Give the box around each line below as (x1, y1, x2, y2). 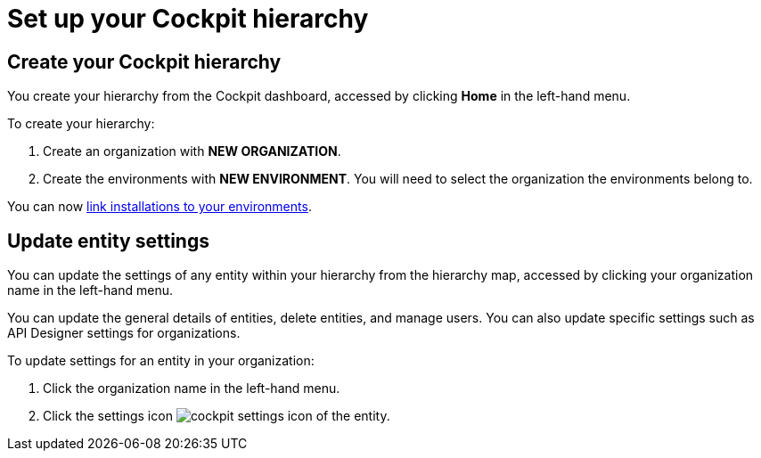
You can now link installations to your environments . (7, 199, 312, 215)
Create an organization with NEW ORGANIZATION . (43, 143, 341, 159)
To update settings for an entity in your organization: (7, 353, 315, 369)
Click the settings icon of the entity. (43, 408, 390, 424)
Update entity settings (7, 229, 209, 252)
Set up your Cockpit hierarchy (7, 4, 369, 34)
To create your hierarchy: (7, 116, 155, 132)
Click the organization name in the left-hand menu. (43, 380, 340, 397)
